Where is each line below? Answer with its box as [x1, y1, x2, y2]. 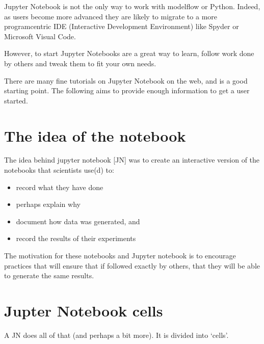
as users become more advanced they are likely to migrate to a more [4, 11, 218, 21]
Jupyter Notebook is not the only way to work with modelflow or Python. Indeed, [4, 1, 260, 11]
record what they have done [16, 181, 103, 192]
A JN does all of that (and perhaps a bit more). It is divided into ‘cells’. [4, 329, 229, 340]
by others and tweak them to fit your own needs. [4, 58, 156, 68]
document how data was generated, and [16, 216, 140, 226]
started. [4, 95, 28, 105]
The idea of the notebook [4, 125, 186, 146]
